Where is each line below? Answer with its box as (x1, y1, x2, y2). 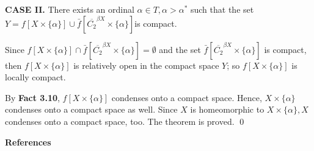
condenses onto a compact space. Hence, (111, 91, 262, 104)
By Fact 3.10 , (5, 91, 60, 104)
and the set (159, 43, 201, 55)
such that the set (190, 3, 254, 15)
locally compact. (5, 71, 66, 83)
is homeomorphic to (190, 103, 265, 116)
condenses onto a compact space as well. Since (5, 103, 178, 116)
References (5, 135, 51, 148)
